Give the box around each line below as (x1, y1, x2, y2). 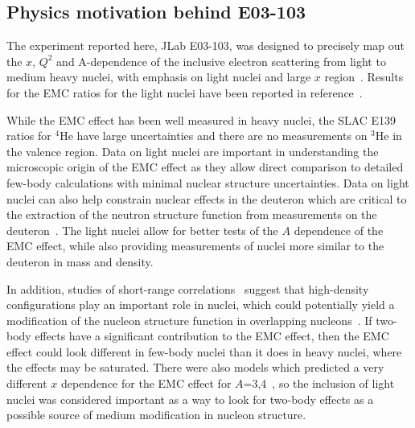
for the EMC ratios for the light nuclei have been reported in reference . (6, 84, 363, 101)
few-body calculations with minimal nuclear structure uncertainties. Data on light (6, 174, 409, 191)
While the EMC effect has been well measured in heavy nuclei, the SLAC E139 (6, 111, 397, 128)
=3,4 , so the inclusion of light (243, 375, 395, 392)
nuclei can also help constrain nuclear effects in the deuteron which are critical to (6, 190, 407, 207)
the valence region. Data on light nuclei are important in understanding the (6, 142, 379, 159)
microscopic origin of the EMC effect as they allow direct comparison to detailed (6, 158, 404, 175)
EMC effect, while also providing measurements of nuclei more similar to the (6, 237, 384, 254)
